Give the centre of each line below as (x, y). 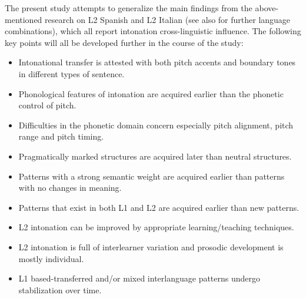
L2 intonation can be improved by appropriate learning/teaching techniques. (156, 227)
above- (267, 8)
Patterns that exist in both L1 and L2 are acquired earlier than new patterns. (159, 207)
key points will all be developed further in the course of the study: (124, 42)
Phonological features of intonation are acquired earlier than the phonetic (151, 93)
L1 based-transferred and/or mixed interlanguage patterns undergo (139, 278)
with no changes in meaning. (70, 188)
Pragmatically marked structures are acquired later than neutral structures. (155, 156)
